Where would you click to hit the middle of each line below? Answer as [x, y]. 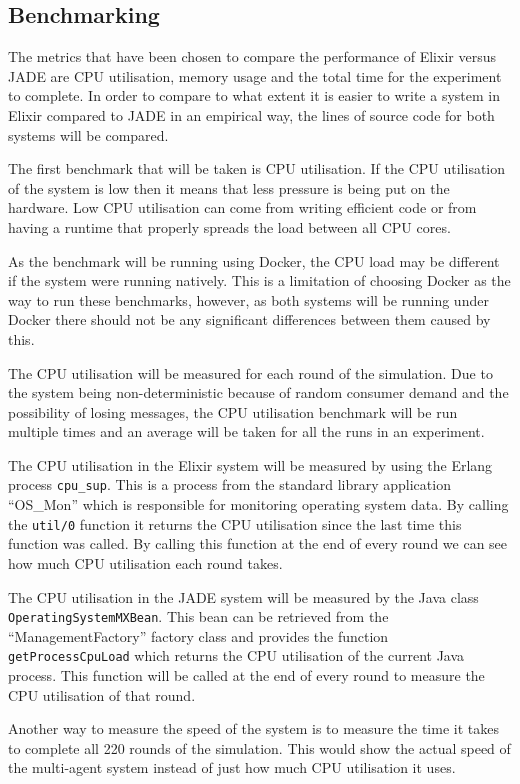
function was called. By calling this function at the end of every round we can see [258, 543]
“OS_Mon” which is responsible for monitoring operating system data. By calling [258, 504]
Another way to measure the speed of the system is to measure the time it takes [253, 728]
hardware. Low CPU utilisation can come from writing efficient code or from [242, 207]
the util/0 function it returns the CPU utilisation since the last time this [235, 523]
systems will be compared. [88, 134]
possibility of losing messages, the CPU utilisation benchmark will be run [233, 411]
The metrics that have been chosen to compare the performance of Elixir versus [252, 56]
